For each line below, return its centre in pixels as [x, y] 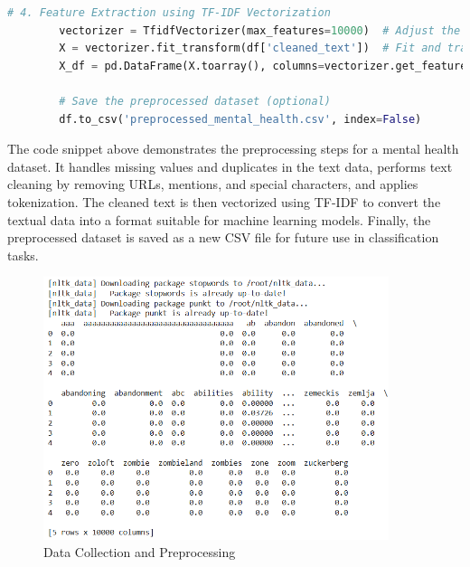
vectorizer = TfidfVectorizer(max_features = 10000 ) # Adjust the [260, 30]
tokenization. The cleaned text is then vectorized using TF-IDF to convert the [224, 201]
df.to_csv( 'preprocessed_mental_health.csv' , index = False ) [240, 119]
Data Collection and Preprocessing [140, 552]
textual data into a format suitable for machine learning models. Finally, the [219, 219]
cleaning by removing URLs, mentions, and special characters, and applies [213, 184]
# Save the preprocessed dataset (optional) [195, 101]
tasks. [23, 255]
